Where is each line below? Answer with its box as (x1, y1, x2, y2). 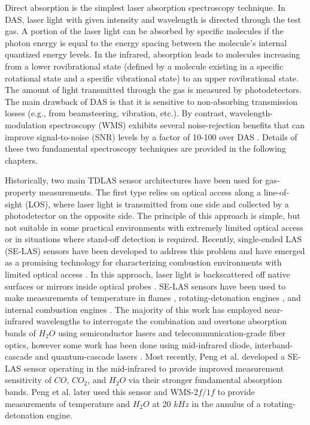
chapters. (5, 153, 38, 166)
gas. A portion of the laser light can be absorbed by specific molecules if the (5, 25, 284, 37)
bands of (5, 327, 36, 339)
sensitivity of (5, 373, 51, 386)
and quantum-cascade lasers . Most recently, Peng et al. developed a (35, 350, 285, 363)
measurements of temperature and (5, 397, 130, 409)
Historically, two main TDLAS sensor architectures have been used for (5, 174, 263, 186)
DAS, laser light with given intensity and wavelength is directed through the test (5, 13, 301, 25)
